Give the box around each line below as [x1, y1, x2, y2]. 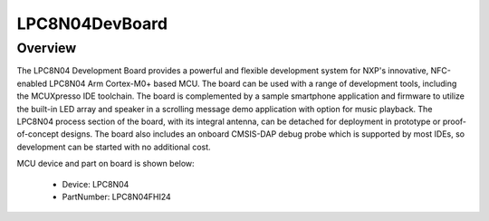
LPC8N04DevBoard [16, 14, 168, 34]
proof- [442, 116, 466, 127]
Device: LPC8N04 [62, 178, 129, 189]
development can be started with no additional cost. [16, 141, 212, 152]
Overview [16, 40, 77, 56]
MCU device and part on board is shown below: [16, 159, 195, 169]
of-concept [16, 129, 59, 139]
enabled [16, 78, 47, 89]
